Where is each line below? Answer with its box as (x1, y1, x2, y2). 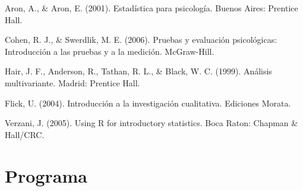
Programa (5, 163, 87, 187)
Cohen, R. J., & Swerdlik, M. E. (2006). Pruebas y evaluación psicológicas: (5, 33, 277, 46)
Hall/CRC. (5, 128, 45, 140)
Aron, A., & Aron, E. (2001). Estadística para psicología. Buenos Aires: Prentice (5, 2, 298, 14)
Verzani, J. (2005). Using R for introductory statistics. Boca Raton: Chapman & (5, 117, 298, 129)
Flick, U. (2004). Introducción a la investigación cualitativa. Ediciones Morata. (5, 96, 291, 109)
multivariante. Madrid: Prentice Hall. (5, 76, 140, 89)
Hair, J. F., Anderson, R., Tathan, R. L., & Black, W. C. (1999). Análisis (5, 65, 272, 77)
